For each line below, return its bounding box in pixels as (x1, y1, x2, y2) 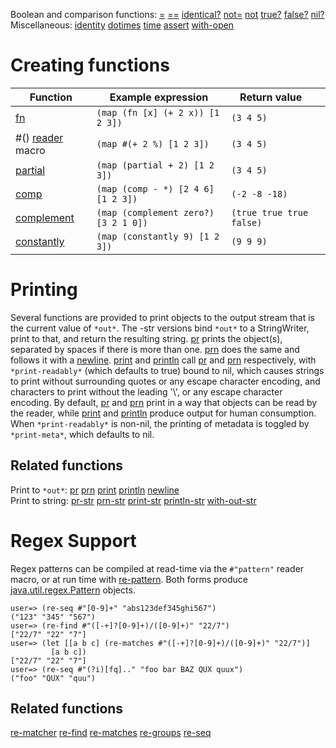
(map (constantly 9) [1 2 (96, 230, 220, 242)
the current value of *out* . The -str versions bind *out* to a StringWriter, (10, 322, 310, 334)
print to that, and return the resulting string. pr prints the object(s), (10, 332, 283, 344)
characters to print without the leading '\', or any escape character (10, 385, 283, 398)
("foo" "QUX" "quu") (10, 673, 97, 683)
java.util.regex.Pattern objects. (10, 584, 136, 596)
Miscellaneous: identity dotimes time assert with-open (10, 19, 235, 31)
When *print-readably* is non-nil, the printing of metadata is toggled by (10, 417, 310, 429)
